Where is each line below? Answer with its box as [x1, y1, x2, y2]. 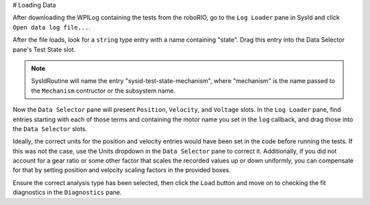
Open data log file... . [12, 23, 91, 31]
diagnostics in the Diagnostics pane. [12, 189, 123, 197]
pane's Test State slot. [12, 45, 76, 53]
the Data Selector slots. [12, 124, 88, 133]
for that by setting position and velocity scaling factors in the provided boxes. [12, 166, 231, 174]
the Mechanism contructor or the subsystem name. [31, 86, 176, 95]
